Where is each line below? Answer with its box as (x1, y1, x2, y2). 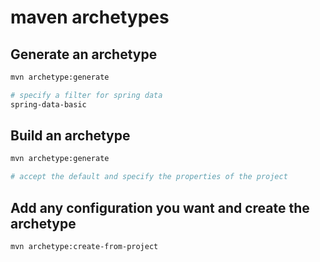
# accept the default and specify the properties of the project (10, 172, 288, 182)
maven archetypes (10, 6, 170, 29)
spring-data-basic (10, 99, 87, 110)
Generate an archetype (10, 46, 158, 63)
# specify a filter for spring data (10, 90, 163, 100)
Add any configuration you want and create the (10, 199, 310, 216)
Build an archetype (10, 127, 131, 145)
